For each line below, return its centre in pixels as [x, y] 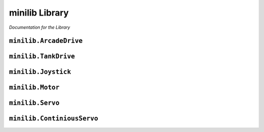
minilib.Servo [34, 103]
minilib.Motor [34, 87]
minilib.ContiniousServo [54, 119]
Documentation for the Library [40, 27]
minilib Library [39, 13]
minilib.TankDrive [42, 57]
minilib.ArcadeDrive [46, 41]
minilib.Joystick [40, 72]
